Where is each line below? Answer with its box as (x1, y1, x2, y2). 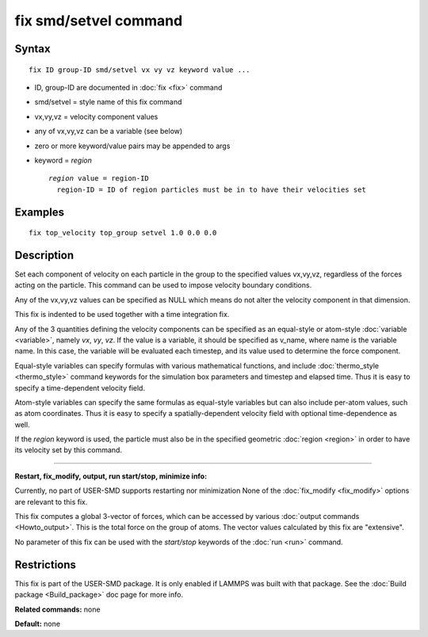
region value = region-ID (48, 174, 150, 183)
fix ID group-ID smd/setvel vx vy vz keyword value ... (29, 65, 250, 74)
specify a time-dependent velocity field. (14, 383, 146, 392)
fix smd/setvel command (14, 12, 183, 29)
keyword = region (34, 155, 93, 165)
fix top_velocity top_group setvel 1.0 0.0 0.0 (29, 228, 217, 238)
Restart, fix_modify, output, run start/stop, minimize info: (14, 471, 208, 481)
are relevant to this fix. (14, 497, 88, 506)
